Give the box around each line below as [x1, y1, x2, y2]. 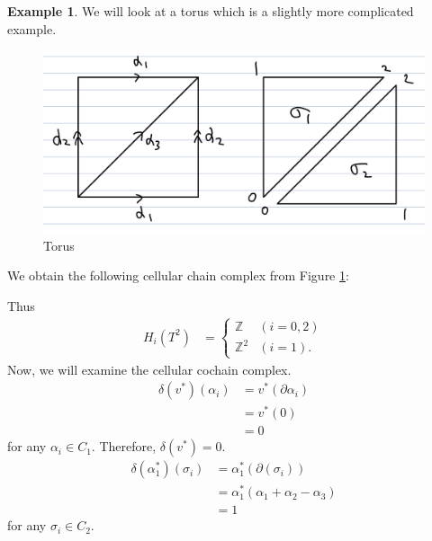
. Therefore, [91, 437, 157, 456]
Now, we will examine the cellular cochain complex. [7, 359, 292, 378]
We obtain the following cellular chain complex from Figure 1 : [7, 266, 349, 285]
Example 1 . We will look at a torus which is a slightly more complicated [7, 2, 414, 20]
